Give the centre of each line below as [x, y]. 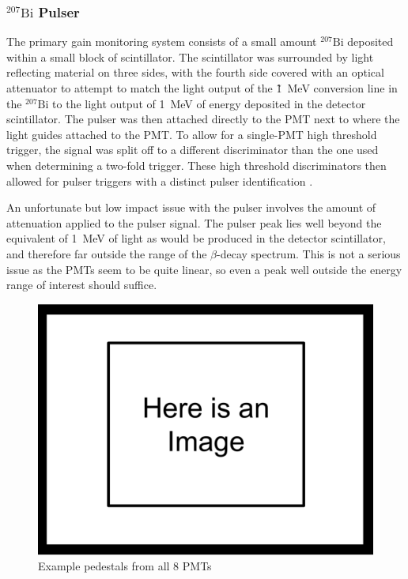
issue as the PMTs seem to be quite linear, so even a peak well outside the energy [204, 269]
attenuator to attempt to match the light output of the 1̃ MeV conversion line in [202, 88]
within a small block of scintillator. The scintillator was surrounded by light [190, 56]
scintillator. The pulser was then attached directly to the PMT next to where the [203, 119]
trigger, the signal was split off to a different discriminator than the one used [193, 150]
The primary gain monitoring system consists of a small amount [162, 41]
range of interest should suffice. [82, 285]
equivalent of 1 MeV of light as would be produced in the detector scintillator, [196, 238]
